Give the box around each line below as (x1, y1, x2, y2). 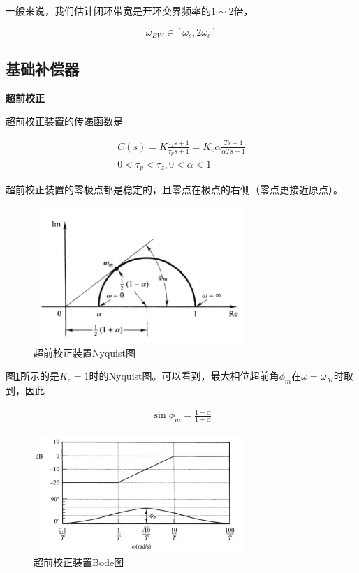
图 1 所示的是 (6, 369, 59, 383)
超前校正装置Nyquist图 (34, 345, 135, 359)
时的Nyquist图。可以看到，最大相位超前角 (89, 369, 279, 383)
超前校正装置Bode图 (34, 555, 124, 570)
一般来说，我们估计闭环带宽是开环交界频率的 (6, 3, 211, 17)
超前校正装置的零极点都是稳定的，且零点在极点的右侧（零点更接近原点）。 (6, 182, 343, 197)
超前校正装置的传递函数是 (6, 114, 123, 128)
